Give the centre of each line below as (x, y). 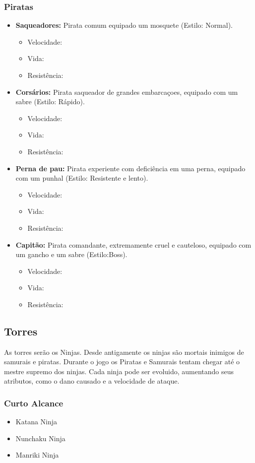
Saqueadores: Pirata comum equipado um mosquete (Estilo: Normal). (124, 25)
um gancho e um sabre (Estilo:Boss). (71, 254)
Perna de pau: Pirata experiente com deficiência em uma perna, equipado (130, 168)
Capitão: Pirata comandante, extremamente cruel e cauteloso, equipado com (133, 244)
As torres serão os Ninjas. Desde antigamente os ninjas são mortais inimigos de (124, 352)
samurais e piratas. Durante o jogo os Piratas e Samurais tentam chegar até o (122, 362)
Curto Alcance (34, 403)
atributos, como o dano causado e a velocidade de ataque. (92, 381)
